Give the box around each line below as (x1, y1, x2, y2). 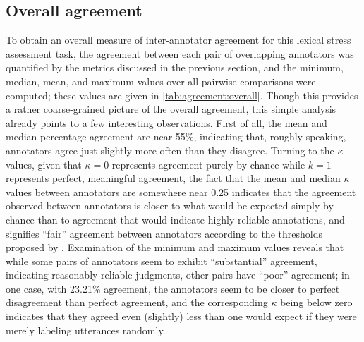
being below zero (280, 295, 353, 310)
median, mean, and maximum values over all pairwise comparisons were (6, 73, 316, 88)
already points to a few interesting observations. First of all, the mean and (6, 115, 327, 130)
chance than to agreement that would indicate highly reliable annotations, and (6, 212, 345, 226)
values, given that (6, 157, 82, 171)
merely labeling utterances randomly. (6, 322, 166, 337)
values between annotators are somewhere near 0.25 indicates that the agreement (6, 184, 356, 199)
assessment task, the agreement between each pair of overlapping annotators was (6, 46, 354, 61)
